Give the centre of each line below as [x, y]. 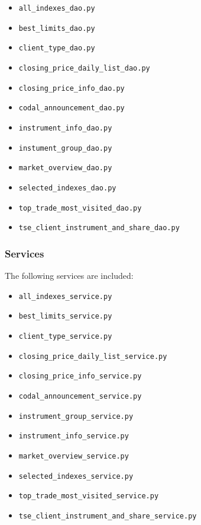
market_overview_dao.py [65, 168]
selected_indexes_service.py [76, 476]
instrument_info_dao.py [65, 128]
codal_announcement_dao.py [72, 108]
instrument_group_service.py [76, 416]
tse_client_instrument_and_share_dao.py [99, 228]
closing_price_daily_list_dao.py [84, 68]
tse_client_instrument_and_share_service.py [108, 516]
